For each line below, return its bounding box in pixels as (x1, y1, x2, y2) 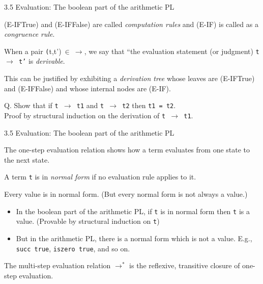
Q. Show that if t (4, 100, 59, 111)
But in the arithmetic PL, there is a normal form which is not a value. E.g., (16, 233, 252, 243)
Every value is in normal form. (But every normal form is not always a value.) (4, 189, 248, 199)
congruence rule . (4, 29, 55, 39)
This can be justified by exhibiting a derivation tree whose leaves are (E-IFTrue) (4, 73, 255, 84)
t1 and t (76, 100, 104, 111)
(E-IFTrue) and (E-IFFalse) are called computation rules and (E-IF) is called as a (4, 18, 258, 29)
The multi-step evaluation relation (4, 260, 111, 271)
